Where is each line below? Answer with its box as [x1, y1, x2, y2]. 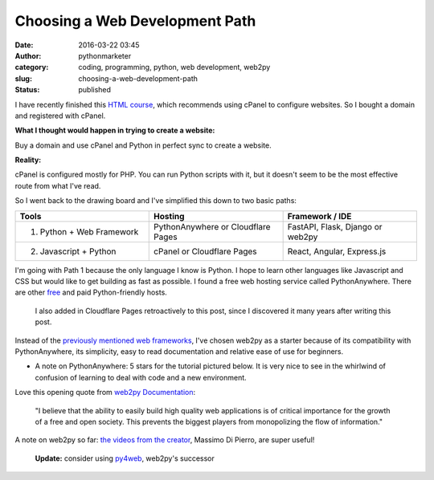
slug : [14, 73, 32, 83]
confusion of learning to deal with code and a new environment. [35, 372, 247, 382]
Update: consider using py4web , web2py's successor [35, 454, 215, 463]
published [78, 85, 112, 95]
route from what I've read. [14, 181, 101, 190]
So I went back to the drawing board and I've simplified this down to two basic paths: [14, 196, 297, 205]
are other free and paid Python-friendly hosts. [14, 287, 168, 297]
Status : [14, 85, 40, 95]
